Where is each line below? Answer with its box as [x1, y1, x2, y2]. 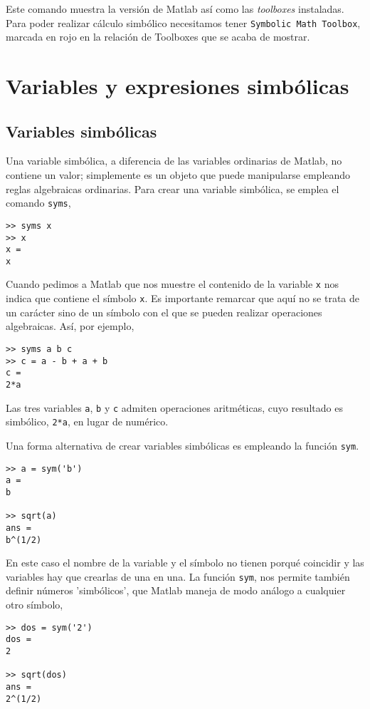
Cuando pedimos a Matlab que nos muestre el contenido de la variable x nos [6, 276, 339, 291]
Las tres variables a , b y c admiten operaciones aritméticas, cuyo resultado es [6, 400, 343, 415]
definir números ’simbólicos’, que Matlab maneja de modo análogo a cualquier [6, 583, 346, 598]
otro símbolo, [6, 597, 63, 612]
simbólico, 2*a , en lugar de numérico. [6, 414, 169, 429]
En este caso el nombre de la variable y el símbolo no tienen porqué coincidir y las [6, 555, 364, 570]
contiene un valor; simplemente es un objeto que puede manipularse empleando [6, 167, 351, 182]
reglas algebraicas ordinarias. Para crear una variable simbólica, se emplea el [6, 181, 339, 196]
